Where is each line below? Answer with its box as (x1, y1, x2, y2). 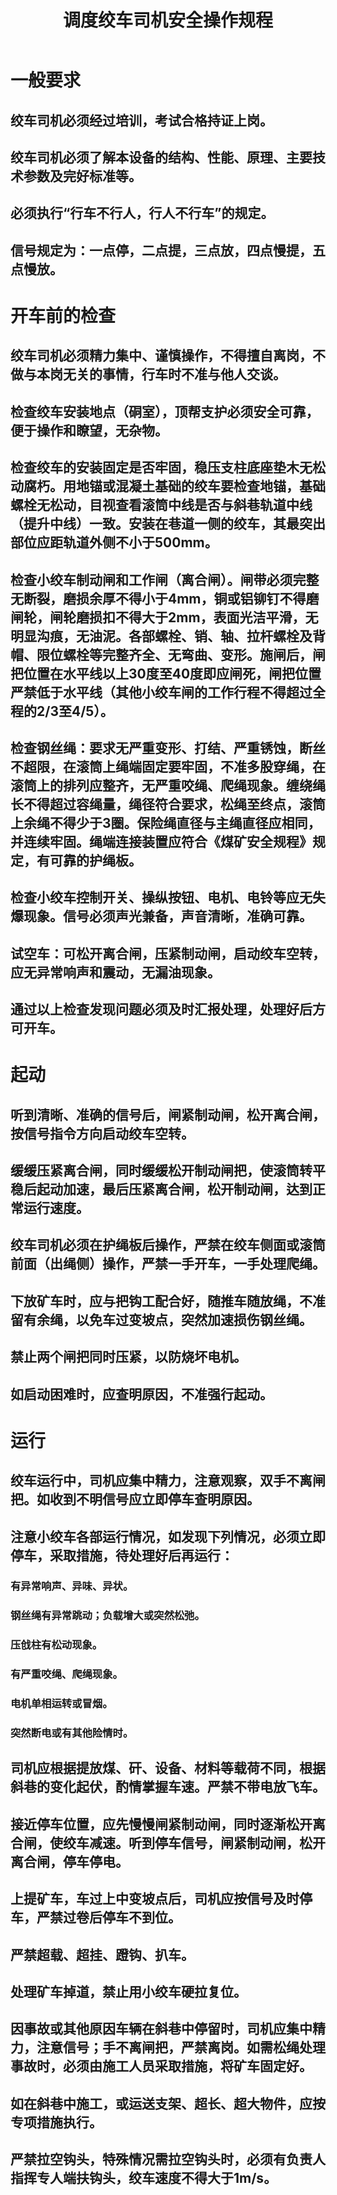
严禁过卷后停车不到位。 (36, 1909, 182, 1926)
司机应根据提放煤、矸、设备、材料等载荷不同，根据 (10, 1760, 326, 1777)
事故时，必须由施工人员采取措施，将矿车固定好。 (10, 2058, 313, 2075)
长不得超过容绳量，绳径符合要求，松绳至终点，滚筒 (10, 796, 326, 813)
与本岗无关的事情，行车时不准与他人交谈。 (23, 366, 287, 383)
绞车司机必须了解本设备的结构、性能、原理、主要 (10, 149, 313, 166)
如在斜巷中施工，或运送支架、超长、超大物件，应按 (10, 2095, 326, 2112)
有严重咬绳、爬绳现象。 (10, 1667, 123, 1681)
